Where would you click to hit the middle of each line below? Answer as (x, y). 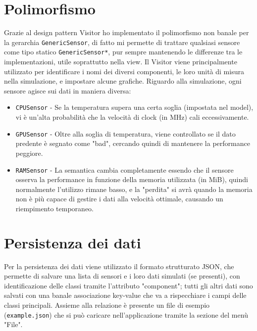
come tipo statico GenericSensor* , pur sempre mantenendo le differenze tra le (123, 52)
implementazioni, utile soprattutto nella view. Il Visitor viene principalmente (121, 62)
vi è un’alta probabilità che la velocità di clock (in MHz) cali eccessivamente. (132, 117)
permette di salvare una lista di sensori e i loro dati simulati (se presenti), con (122, 276)
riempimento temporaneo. (54, 208)
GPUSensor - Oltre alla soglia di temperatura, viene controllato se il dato (126, 133)
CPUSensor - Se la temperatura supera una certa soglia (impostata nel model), (134, 107)
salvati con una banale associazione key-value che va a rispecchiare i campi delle (125, 295)
